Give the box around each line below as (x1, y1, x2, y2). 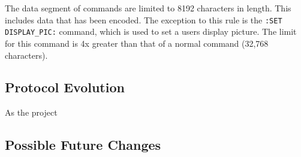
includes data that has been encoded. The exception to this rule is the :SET (5, 13, 282, 26)
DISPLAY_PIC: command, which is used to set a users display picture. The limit (5, 25, 297, 38)
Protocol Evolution (5, 78, 125, 96)
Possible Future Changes (5, 135, 161, 154)
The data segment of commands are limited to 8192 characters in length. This (5, 2, 291, 14)
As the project (5, 106, 58, 119)
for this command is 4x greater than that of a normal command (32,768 (5, 37, 269, 49)
